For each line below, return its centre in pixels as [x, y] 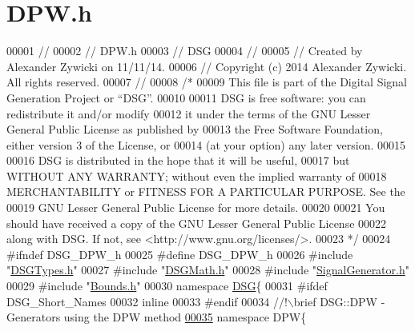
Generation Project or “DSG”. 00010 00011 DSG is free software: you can [186, 97]
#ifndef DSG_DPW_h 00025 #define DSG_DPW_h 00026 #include [180, 254]
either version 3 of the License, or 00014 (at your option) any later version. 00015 [206, 144]
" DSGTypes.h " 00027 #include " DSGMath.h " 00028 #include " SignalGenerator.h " [208, 270]
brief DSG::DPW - [339, 301]
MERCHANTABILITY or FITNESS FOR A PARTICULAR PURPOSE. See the [206, 191]
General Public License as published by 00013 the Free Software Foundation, [195, 129]
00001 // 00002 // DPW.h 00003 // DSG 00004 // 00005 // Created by [185, 51]
